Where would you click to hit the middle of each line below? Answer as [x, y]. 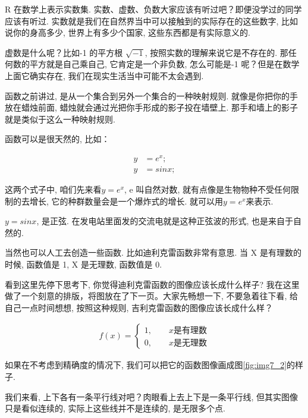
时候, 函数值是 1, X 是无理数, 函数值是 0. [84, 264]
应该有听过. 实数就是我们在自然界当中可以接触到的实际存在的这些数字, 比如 [152, 21]
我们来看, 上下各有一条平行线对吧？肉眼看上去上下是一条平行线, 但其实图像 [152, 396]
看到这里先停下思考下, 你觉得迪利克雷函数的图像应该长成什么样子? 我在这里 [152, 284]
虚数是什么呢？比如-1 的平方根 [64, 52]
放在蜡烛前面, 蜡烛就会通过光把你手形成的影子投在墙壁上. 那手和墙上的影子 [152, 107]
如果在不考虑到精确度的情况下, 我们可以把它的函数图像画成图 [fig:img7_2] [146, 365]
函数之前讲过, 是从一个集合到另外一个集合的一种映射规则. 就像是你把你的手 [152, 95]
